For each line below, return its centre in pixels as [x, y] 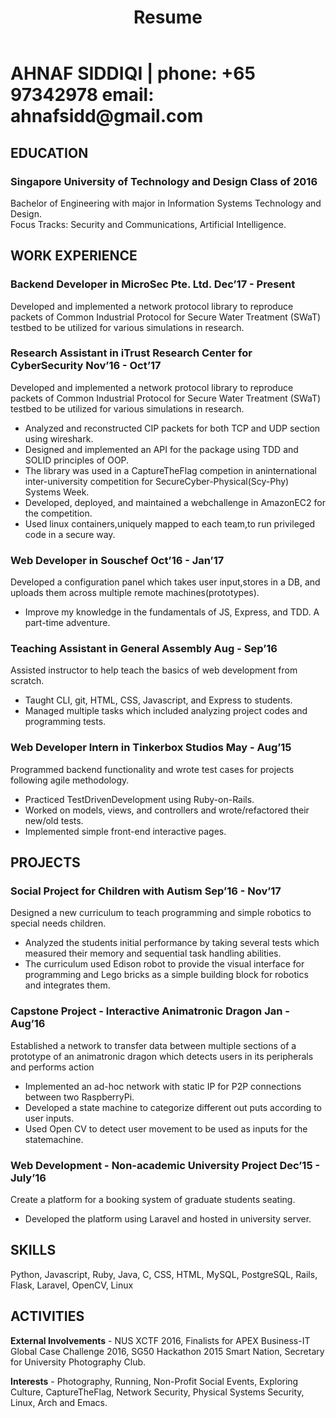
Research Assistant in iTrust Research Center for [131, 353]
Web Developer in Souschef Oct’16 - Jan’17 [117, 560]
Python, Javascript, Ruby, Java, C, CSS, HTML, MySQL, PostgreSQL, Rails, [164, 1274]
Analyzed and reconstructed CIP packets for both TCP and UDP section [172, 428]
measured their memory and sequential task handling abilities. [153, 953]
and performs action [52, 1067]
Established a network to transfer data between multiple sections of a [153, 1045]
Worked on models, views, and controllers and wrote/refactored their [167, 810]
